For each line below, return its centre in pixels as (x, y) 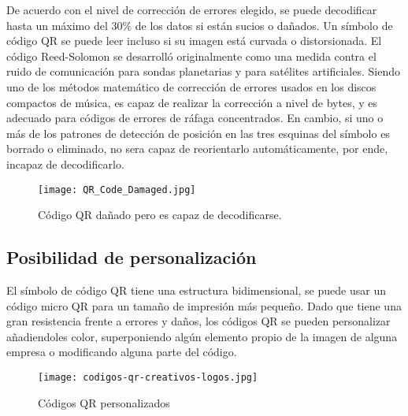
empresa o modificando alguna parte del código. (122, 352)
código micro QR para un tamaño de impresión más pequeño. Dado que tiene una (204, 305)
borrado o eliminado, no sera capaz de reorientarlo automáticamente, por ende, (197, 149)
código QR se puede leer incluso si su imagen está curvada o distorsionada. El (194, 41)
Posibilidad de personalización (132, 257)
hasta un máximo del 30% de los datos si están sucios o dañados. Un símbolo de (200, 25)
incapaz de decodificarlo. (65, 163)
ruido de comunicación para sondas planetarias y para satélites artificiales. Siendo (204, 71)
